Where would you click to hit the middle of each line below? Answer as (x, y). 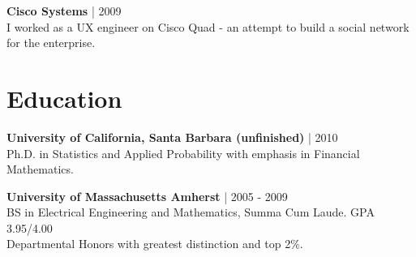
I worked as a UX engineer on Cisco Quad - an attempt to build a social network (208, 26)
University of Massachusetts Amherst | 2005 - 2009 (147, 196)
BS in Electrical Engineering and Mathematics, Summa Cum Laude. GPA (191, 212)
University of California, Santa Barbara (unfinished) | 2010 (172, 137)
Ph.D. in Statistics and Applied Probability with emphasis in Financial (183, 153)
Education (64, 98)
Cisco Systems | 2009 (64, 11)
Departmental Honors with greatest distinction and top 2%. (155, 244)
